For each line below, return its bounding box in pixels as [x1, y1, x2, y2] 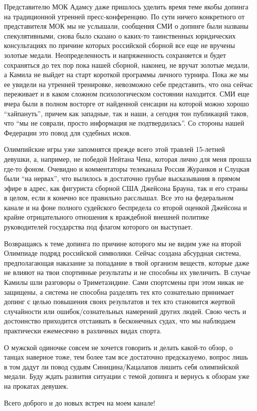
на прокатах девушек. [4, 380, 69, 391]
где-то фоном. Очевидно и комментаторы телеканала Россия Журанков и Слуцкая [4, 163, 250, 174]
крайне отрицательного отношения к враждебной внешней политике [4, 212, 209, 222]
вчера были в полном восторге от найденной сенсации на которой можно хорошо [4, 98, 249, 108]
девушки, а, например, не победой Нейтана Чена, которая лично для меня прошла [4, 153, 252, 164]
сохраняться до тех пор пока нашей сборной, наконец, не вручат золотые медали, [4, 59, 250, 70]
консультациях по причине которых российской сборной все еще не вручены [4, 40, 235, 50]
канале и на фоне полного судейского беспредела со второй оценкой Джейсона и [4, 202, 247, 212]
